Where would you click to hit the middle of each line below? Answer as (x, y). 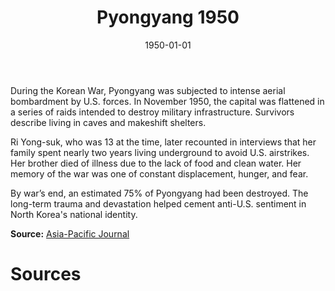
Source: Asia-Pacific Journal (70, 233)
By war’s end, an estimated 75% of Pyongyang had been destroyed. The (159, 193)
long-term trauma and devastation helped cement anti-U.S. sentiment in (158, 203)
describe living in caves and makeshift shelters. (108, 122)
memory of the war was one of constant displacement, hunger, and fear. (159, 173)
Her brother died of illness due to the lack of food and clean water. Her (156, 163)
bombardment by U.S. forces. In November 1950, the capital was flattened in (167, 101)
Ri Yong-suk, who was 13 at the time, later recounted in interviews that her (163, 142)
